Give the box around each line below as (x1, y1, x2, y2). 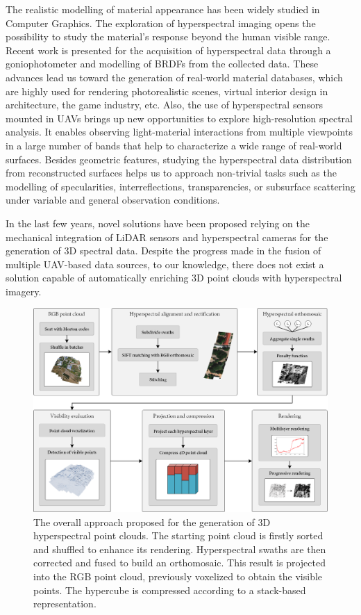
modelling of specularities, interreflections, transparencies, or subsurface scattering (6, 179, 355, 193)
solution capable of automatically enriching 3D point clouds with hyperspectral (6, 270, 342, 285)
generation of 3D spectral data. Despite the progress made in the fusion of (6, 243, 321, 258)
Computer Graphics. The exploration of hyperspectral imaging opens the (6, 15, 316, 30)
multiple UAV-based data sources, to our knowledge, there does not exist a (6, 256, 324, 271)
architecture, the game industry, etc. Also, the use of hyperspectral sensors (6, 97, 323, 112)
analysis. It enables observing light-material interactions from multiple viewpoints (6, 124, 353, 139)
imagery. (6, 284, 42, 298)
